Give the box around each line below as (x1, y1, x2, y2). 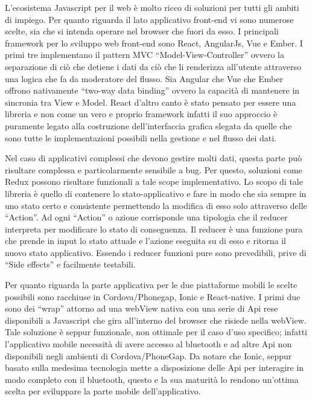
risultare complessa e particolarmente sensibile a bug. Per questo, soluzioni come (5, 163, 302, 176)
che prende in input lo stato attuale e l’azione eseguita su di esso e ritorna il (5, 234, 286, 247)
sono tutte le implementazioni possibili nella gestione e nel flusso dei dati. (5, 131, 277, 144)
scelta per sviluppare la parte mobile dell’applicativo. (5, 385, 201, 397)
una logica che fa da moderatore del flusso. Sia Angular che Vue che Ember (5, 72, 283, 85)
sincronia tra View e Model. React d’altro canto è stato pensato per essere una (5, 95, 296, 108)
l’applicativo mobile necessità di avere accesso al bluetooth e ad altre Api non (5, 338, 292, 350)
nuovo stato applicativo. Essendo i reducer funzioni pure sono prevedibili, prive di (5, 246, 307, 258)
